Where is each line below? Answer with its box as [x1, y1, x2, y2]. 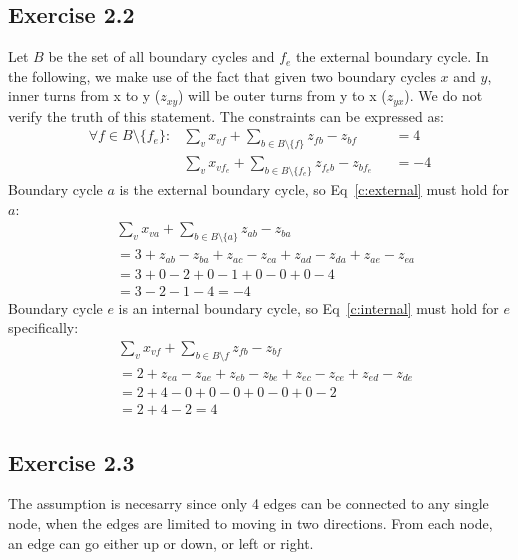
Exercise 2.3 [8, 446, 135, 477]
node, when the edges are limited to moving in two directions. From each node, [8, 513, 493, 534]
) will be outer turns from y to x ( [177, 85, 387, 106]
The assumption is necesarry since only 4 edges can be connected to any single [8, 493, 489, 514]
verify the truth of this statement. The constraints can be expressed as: [8, 105, 444, 126]
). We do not [404, 85, 483, 106]
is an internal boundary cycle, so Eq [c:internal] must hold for [118, 297, 499, 318]
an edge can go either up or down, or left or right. [8, 532, 314, 553]
